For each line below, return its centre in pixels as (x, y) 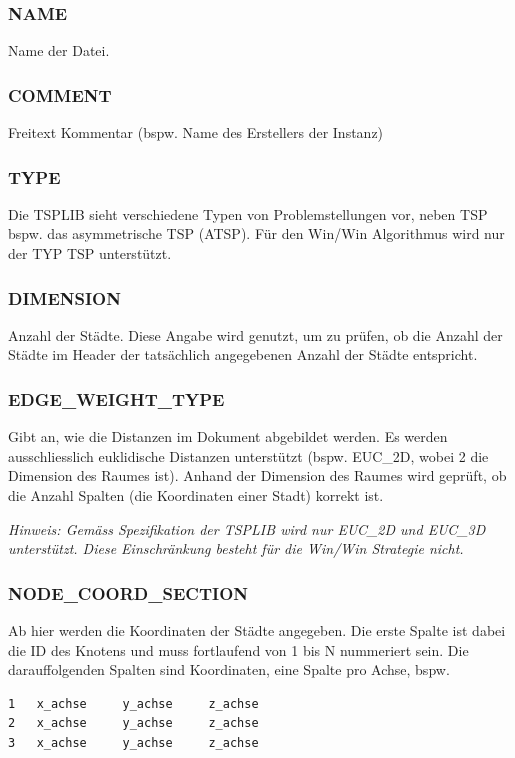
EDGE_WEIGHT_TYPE (116, 398)
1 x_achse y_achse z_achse (133, 703)
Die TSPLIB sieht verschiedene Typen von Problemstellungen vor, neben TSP (248, 213)
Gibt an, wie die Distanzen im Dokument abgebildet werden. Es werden (228, 436)
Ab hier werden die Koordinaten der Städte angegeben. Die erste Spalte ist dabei (257, 630)
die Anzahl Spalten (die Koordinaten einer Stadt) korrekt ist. (196, 495)
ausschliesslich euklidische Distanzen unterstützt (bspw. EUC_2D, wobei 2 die (248, 455)
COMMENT (60, 94)
